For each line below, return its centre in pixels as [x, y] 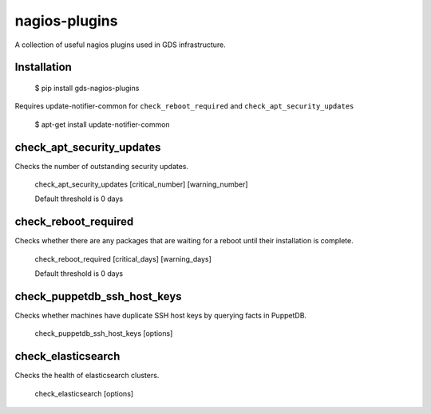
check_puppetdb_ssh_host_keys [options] [104, 333]
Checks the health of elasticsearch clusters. [87, 376]
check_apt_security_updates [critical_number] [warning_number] [141, 184]
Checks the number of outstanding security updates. [102, 166]
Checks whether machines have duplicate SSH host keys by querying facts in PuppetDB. [161, 316]
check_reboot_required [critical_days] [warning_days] [123, 258]
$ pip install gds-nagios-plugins [87, 88]
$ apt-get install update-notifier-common [103, 124]
